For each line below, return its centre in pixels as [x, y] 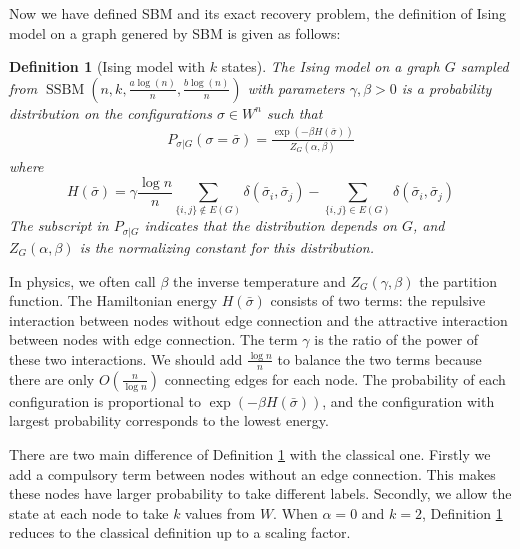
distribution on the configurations [110, 112]
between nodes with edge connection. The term [153, 339]
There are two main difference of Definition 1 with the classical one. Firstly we [250, 453]
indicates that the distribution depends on [270, 225]
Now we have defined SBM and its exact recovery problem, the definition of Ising [258, 13]
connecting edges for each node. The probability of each [335, 378]
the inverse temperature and [259, 280]
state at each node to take [89, 512]
